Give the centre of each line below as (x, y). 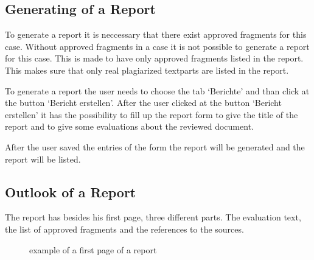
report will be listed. (43, 159)
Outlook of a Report (71, 191)
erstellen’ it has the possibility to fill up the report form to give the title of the (152, 114)
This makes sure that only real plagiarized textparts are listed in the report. (147, 70)
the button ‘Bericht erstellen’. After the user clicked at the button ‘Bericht (143, 103)
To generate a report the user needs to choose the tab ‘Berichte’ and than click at (157, 90)
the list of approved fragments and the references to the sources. (124, 229)
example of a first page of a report (93, 249)
